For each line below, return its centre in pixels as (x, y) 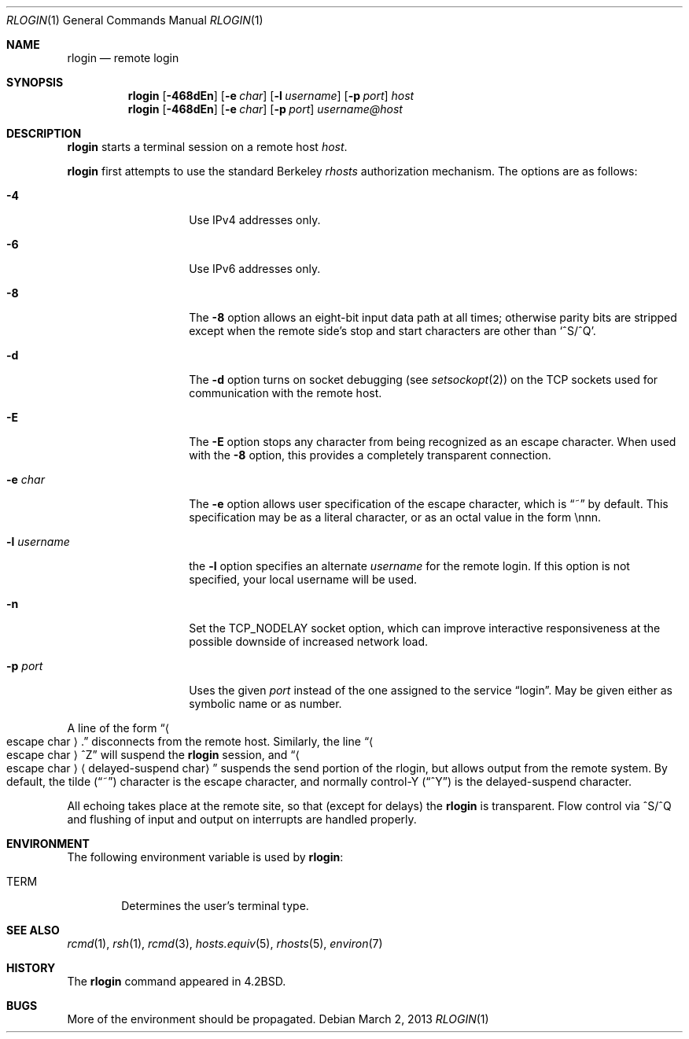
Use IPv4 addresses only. (255, 220)
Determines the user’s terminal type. (215, 906)
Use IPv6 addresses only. (255, 269)
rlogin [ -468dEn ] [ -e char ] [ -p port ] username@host (265, 109)
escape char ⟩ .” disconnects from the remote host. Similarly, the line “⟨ (190, 741)
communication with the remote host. (286, 393)
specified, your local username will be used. (303, 579)
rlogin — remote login (123, 58)
